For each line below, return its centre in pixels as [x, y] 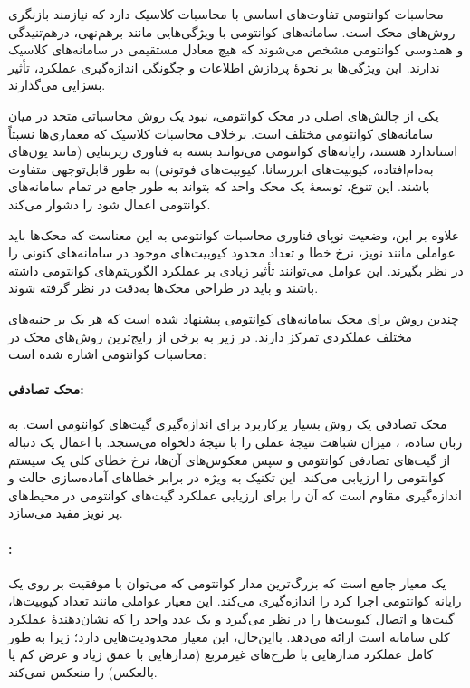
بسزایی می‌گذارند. [57, 85]
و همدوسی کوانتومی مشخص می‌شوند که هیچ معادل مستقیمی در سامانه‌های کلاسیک [236, 49]
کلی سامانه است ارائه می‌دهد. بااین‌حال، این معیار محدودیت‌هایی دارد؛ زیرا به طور [229, 636]
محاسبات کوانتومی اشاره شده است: [107, 354]
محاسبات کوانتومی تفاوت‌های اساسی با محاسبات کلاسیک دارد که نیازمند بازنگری [226, 14]
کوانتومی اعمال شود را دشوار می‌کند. [110, 203]
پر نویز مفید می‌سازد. [66, 513]
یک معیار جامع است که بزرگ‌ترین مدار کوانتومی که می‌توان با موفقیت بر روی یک [227, 582]
